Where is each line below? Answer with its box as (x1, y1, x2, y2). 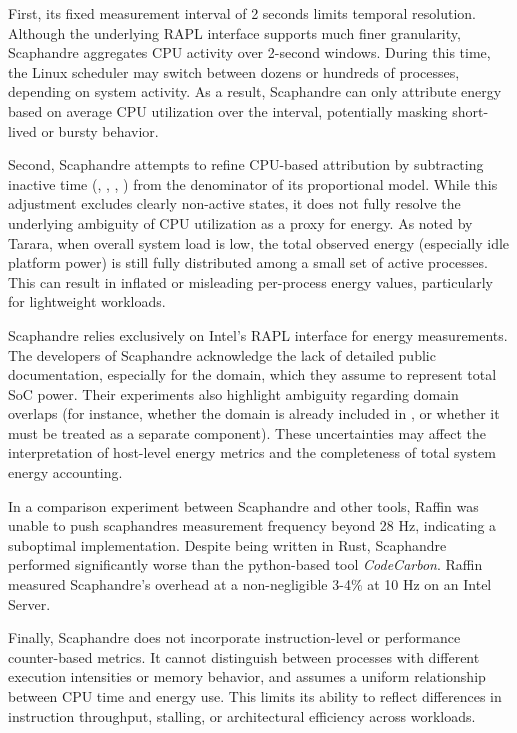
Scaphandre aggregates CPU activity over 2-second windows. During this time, (8, 42, 491, 63)
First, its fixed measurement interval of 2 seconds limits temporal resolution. (8, 3, 476, 23)
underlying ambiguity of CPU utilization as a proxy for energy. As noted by (8, 212, 473, 233)
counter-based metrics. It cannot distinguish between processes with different (8, 646, 480, 667)
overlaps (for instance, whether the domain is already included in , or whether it (8, 403, 500, 424)
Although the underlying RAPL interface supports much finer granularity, (8, 22, 461, 43)
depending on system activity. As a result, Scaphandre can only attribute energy (8, 81, 502, 102)
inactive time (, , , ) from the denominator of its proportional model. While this (8, 173, 498, 194)
